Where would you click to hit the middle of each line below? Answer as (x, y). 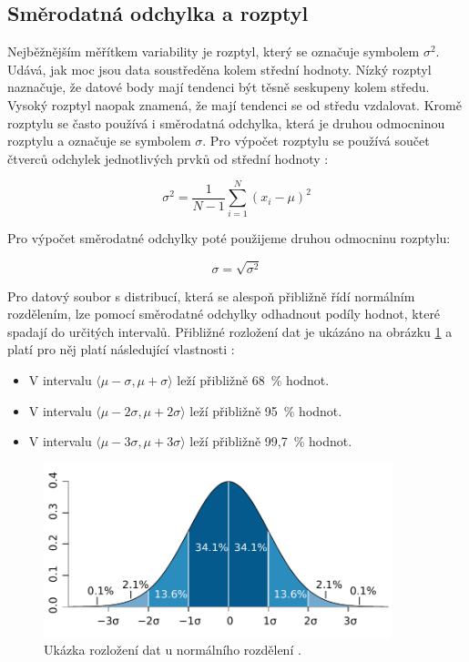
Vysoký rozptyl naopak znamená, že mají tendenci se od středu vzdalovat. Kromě (234, 104)
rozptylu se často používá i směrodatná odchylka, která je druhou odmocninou (226, 122)
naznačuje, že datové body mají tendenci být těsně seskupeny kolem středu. (219, 87)
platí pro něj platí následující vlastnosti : (121, 349)
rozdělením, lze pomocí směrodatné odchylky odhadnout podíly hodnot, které (224, 314)
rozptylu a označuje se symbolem (99, 141)
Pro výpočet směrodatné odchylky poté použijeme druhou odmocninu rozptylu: (229, 238)
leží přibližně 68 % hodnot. (253, 380)
